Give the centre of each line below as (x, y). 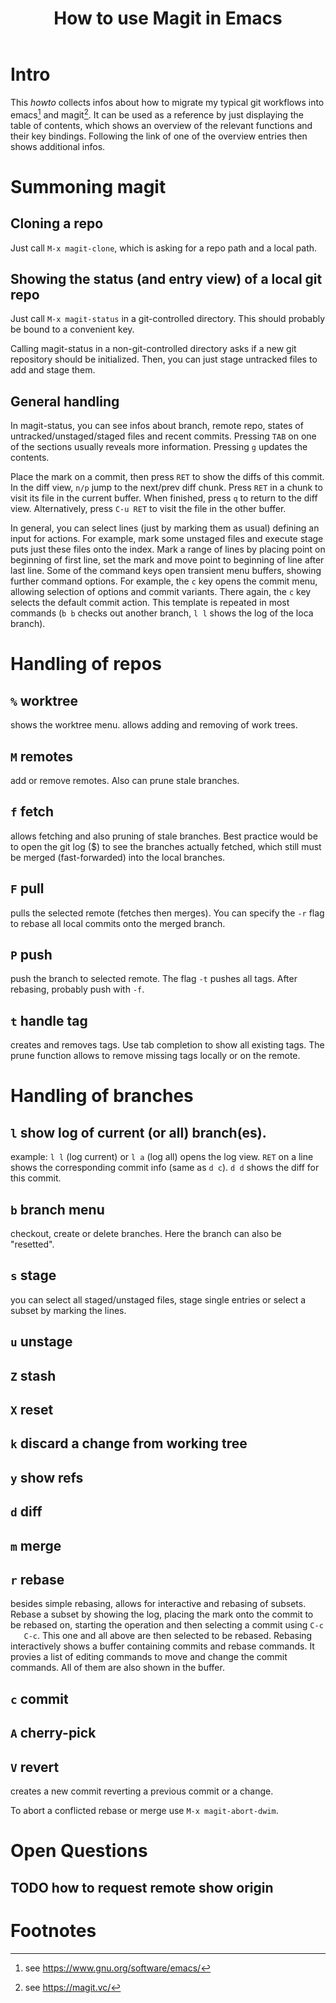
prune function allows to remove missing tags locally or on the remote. (155, 1056)
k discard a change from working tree (129, 1443)
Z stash (33, 1375)
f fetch (32, 812)
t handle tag (49, 1020)
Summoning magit (88, 186)
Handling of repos (86, 664)
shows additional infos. (58, 146)
